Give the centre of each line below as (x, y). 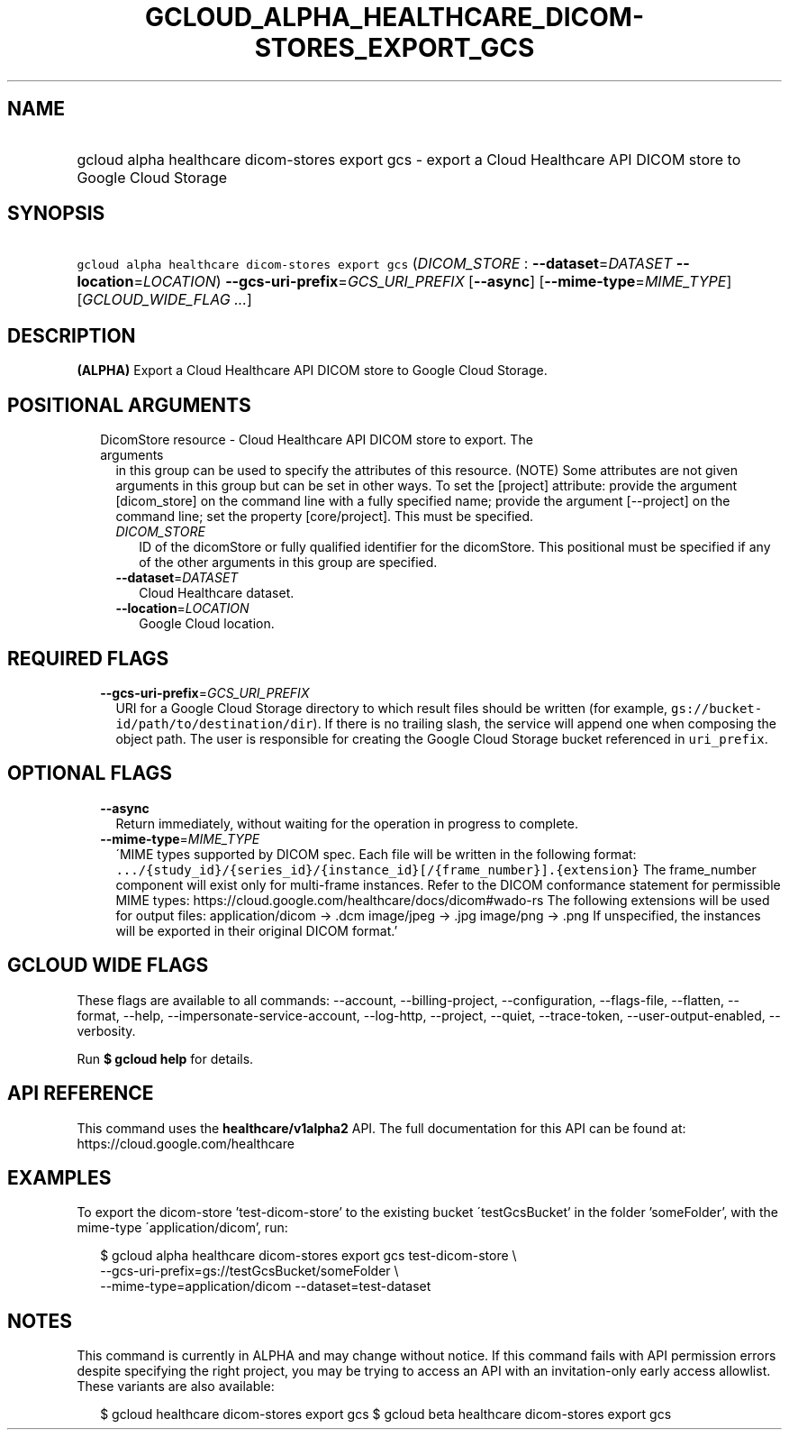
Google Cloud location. (207, 624)
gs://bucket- (717, 708)
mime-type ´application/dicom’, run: (182, 1228)
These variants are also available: (176, 1387)
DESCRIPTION (72, 335)
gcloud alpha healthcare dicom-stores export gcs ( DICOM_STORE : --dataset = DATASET (375, 264)
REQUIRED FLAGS (88, 658)
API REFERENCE (81, 1094)
